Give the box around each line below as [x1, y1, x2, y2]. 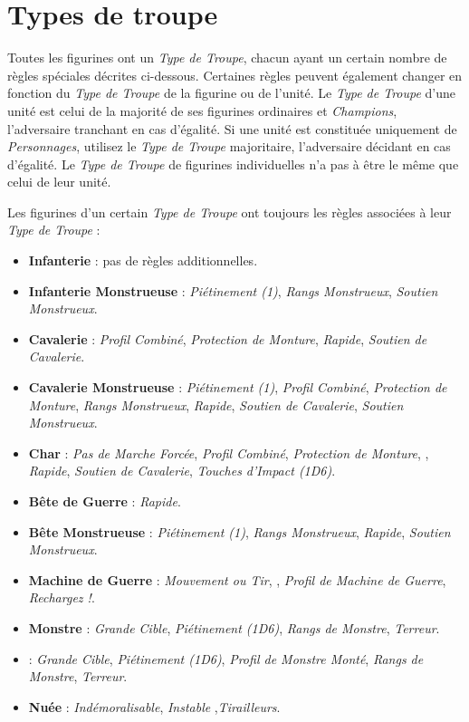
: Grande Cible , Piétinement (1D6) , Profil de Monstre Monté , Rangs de [28, 649, 424, 668]
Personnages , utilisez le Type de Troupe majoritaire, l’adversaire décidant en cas [7, 137, 451, 156]
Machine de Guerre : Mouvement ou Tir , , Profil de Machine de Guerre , [28, 570, 446, 589]
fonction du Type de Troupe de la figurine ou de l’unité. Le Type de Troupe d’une [7, 83, 456, 102]
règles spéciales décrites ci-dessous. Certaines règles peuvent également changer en [7, 65, 463, 84]
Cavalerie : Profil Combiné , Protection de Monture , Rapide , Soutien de [28, 329, 427, 348]
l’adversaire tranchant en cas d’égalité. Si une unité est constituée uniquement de [7, 119, 457, 138]
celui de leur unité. [7, 172, 111, 191]
